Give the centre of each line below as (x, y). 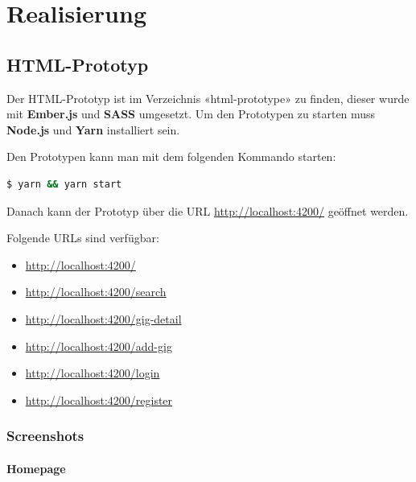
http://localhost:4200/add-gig (99, 346)
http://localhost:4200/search (96, 292)
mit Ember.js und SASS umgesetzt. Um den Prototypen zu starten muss (191, 114)
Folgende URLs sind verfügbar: (83, 238)
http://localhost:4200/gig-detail (103, 318)
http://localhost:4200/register (99, 400)
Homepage (36, 468)
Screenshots (45, 436)
